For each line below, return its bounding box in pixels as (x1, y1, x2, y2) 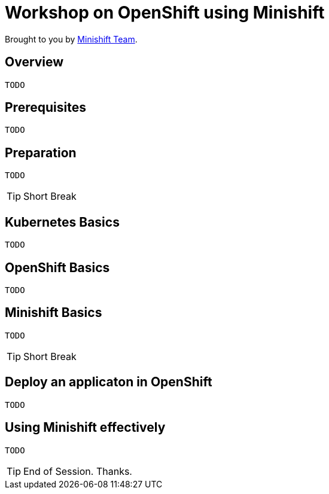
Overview (5, 54, 64, 70)
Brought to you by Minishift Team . (5, 33, 138, 44)
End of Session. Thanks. (23, 465, 132, 477)
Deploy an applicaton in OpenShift (5, 374, 212, 390)
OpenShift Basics (5, 260, 110, 275)
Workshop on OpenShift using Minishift (5, 2, 325, 23)
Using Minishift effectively (5, 420, 166, 435)
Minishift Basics (5, 305, 102, 321)
